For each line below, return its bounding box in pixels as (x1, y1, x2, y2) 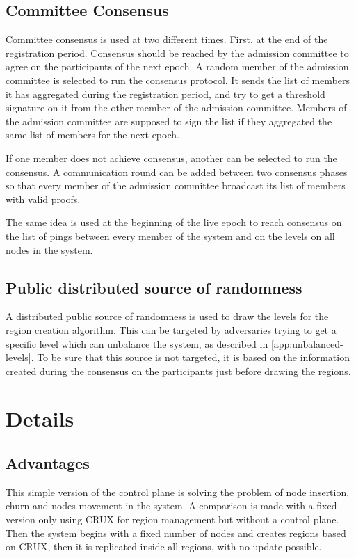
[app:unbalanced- (270, 336, 343, 351)
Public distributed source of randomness (6, 276, 302, 298)
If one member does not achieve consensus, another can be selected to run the (6, 150, 337, 165)
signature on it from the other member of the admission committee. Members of (6, 100, 347, 115)
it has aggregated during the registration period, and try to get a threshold (6, 86, 325, 101)
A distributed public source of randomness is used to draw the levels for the (6, 309, 329, 324)
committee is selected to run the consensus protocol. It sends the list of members (6, 72, 350, 87)
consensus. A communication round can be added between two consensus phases (6, 164, 348, 179)
